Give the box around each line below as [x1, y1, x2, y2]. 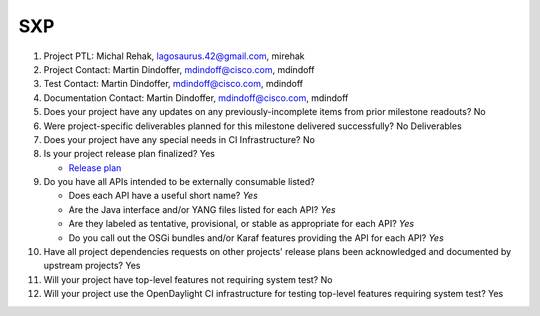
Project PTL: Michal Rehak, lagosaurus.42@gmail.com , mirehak [43, 50, 305, 62]
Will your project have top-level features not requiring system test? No [43, 273, 333, 285]
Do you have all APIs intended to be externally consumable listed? [43, 176, 315, 188]
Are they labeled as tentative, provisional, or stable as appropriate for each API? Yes [68, 218, 415, 230]
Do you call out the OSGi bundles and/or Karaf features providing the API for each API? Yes [68, 231, 444, 244]
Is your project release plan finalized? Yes [43, 148, 215, 160]
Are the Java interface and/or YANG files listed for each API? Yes [68, 203, 336, 215]
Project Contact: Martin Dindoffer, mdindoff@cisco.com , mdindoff [43, 63, 315, 75]
